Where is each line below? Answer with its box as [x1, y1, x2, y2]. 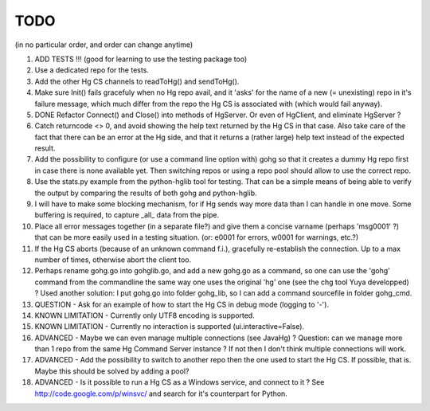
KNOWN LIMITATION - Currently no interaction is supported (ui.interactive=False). [34, 322, 305, 331]
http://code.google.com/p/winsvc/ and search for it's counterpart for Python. [34, 389, 288, 398]
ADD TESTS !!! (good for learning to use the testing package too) [34, 54, 248, 64]
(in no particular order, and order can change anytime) [14, 40, 193, 49]
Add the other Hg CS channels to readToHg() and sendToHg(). [34, 76, 240, 86]
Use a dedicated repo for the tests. [34, 65, 149, 75]
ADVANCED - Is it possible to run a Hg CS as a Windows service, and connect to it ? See [34, 378, 325, 387]
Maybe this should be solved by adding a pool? [34, 366, 190, 376]
